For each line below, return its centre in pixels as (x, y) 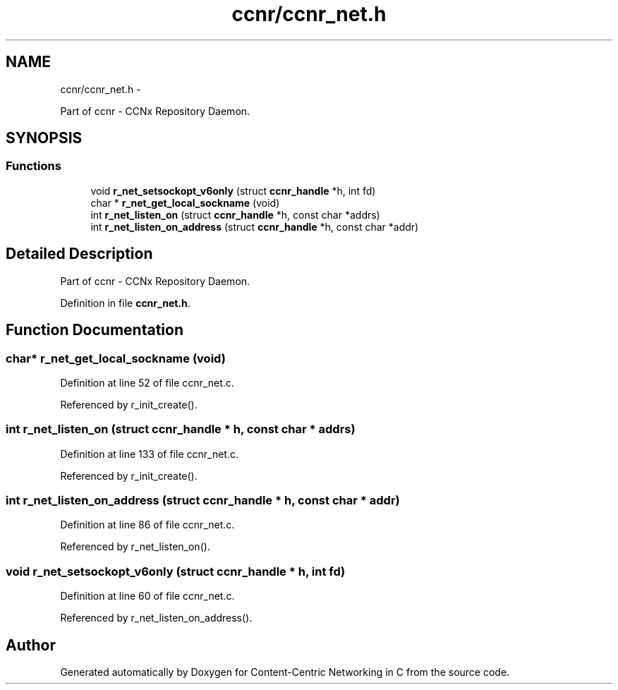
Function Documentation (95, 330)
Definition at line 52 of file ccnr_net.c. (147, 382)
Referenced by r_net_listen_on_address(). (156, 618)
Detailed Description (79, 254)
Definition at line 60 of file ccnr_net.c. (147, 596)
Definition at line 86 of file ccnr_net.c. (147, 525)
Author (31, 645)
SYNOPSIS (44, 138)
